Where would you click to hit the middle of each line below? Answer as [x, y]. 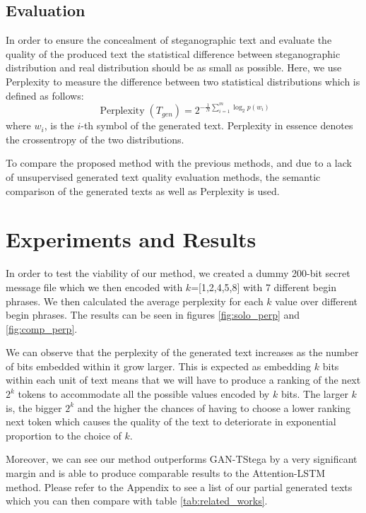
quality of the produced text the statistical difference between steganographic [173, 53]
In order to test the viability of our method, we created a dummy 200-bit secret [178, 273]
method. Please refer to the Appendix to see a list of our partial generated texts [179, 487]
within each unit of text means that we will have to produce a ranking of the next [183, 380]
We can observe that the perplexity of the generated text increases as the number [182, 352]
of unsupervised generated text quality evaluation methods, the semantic [163, 177]
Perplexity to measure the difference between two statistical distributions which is [183, 81]
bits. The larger [314, 394]
